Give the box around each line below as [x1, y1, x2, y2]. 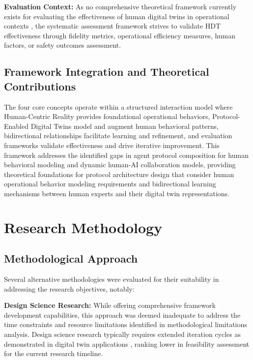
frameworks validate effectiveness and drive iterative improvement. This [4, 140, 220, 150]
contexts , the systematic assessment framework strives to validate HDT [4, 21, 221, 31]
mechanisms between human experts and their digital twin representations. [4, 188, 230, 198]
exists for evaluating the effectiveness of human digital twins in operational [4, 11, 229, 21]
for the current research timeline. [4, 348, 103, 359]
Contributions [4, 78, 76, 93]
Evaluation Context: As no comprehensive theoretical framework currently [4, 1, 237, 11]
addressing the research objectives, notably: [4, 283, 135, 294]
